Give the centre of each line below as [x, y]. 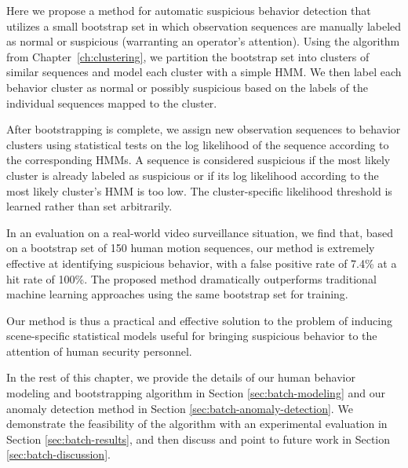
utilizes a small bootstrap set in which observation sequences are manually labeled [204, 26]
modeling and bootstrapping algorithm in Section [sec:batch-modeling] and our [196, 393]
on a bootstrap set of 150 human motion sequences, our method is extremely [191, 248]
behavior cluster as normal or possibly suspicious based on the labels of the [187, 87]
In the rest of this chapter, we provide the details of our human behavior [181, 377]
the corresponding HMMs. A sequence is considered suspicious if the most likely [199, 160]
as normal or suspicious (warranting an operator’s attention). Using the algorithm [203, 41]
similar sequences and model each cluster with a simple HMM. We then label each [204, 72]
